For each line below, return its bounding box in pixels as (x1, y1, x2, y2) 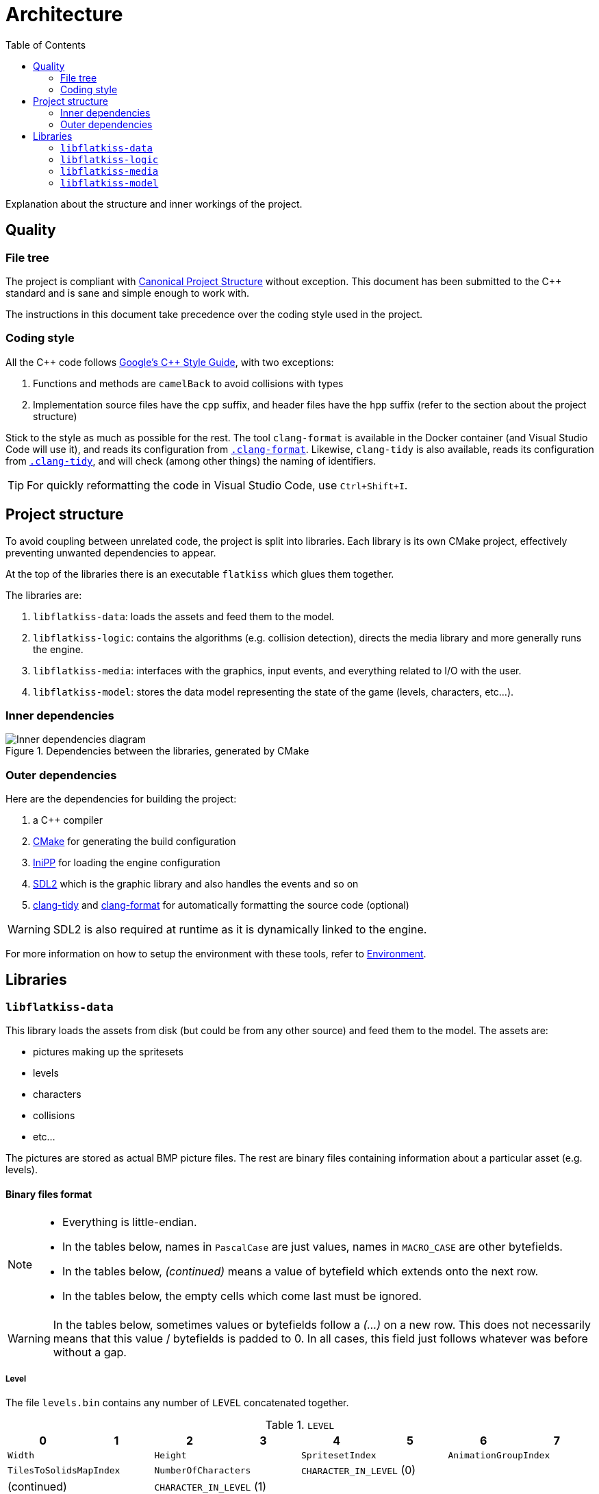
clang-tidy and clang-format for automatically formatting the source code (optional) (33, 899, 409, 911)
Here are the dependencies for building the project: (5, 793, 237, 805)
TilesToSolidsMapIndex (8, 1465, 120, 1475)
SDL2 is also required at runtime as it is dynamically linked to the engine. (53, 922, 427, 937)
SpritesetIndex (301, 1450, 377, 1461)
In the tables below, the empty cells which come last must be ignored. (62, 1288, 422, 1303)
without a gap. (53, 1345, 127, 1359)
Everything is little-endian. (62, 1214, 197, 1229)
